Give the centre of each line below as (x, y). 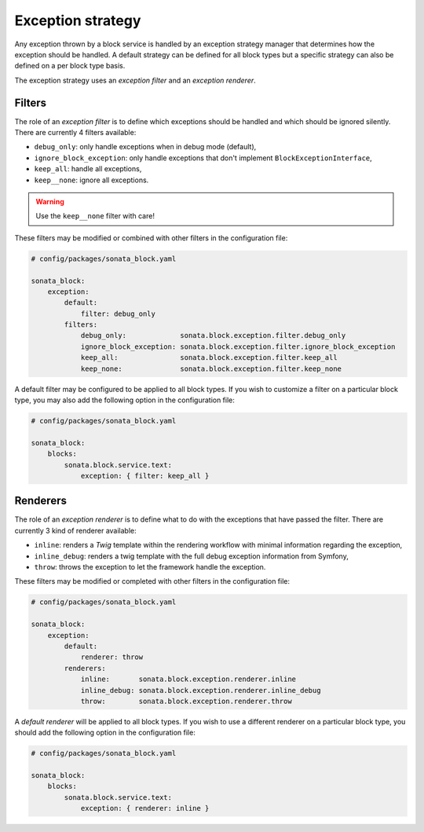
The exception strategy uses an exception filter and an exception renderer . (135, 80)
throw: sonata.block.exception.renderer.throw (186, 701)
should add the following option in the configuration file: (105, 733)
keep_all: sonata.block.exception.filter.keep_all (209, 358)
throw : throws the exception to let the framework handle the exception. (150, 567)
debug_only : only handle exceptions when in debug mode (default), (145, 147)
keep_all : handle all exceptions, (88, 169)
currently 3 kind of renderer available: (75, 530)
